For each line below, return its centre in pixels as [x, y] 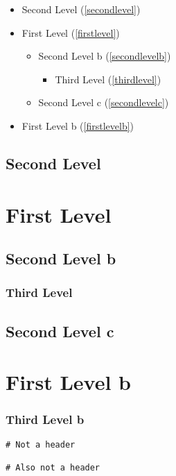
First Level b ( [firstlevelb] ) [78, 125]
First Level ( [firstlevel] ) [71, 32]
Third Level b [45, 419]
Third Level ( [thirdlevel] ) [108, 79]
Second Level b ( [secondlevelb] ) [105, 56]
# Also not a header [53, 468]
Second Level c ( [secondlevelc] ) [104, 102]
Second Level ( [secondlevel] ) [81, 9]
